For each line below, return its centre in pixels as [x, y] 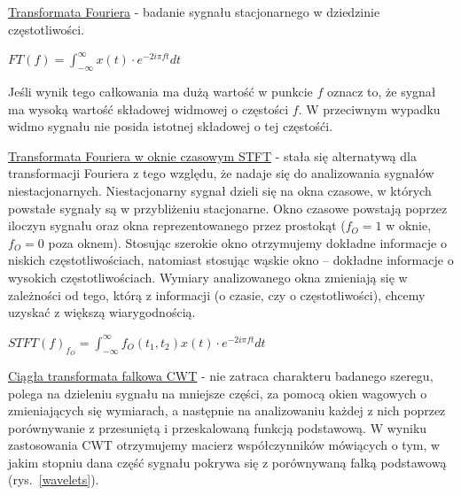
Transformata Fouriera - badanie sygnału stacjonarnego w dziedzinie [194, 12]
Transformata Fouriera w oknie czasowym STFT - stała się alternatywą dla [212, 155]
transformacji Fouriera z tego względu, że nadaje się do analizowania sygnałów [221, 173]
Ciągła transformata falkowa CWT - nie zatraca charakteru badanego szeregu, [221, 375]
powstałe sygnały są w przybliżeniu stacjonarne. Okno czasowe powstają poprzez [228, 208]
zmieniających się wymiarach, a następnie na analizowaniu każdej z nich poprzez [227, 410]
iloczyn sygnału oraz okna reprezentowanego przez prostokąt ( [177, 225]
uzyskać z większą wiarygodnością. [102, 312]
